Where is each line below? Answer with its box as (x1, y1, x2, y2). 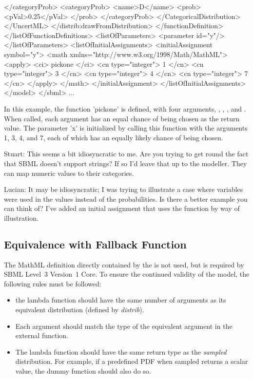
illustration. (4, 212, 39, 223)
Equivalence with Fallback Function (4, 236, 187, 251)
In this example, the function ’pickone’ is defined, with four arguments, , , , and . (4, 103, 246, 114)
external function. (15, 330, 68, 341)
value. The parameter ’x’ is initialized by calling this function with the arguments (4, 123, 248, 133)
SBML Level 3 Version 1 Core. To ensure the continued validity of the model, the (4, 269, 250, 279)
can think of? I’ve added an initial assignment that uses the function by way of (4, 203, 240, 213)
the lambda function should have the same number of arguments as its (15, 295, 226, 305)
